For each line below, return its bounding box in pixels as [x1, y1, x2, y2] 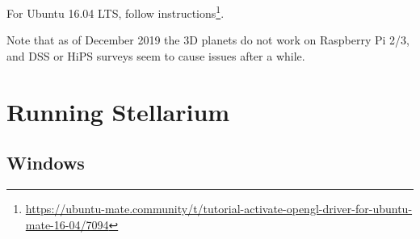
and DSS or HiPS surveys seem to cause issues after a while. [6, 47, 305, 64]
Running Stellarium [6, 94, 230, 128]
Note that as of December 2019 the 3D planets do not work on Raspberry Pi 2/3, [6, 31, 409, 48]
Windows [6, 150, 85, 175]
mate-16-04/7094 [25, 216, 109, 233]
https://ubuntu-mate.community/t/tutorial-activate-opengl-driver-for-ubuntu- [25, 200, 413, 217]
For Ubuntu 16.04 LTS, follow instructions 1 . [6, 2, 225, 21]
